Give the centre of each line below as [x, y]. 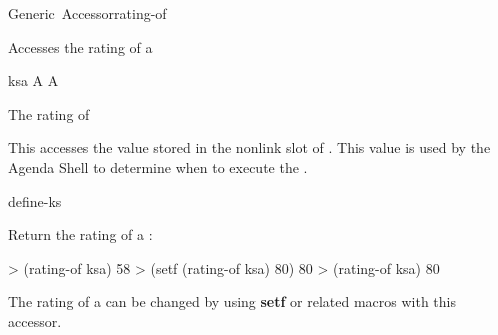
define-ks [35, 200]
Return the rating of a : [80, 234]
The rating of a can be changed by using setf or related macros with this [232, 301]
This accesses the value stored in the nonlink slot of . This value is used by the [249, 147]
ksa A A [33, 80]
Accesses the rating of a [80, 46]
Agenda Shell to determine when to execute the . [158, 166]
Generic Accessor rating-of [87, 13]
